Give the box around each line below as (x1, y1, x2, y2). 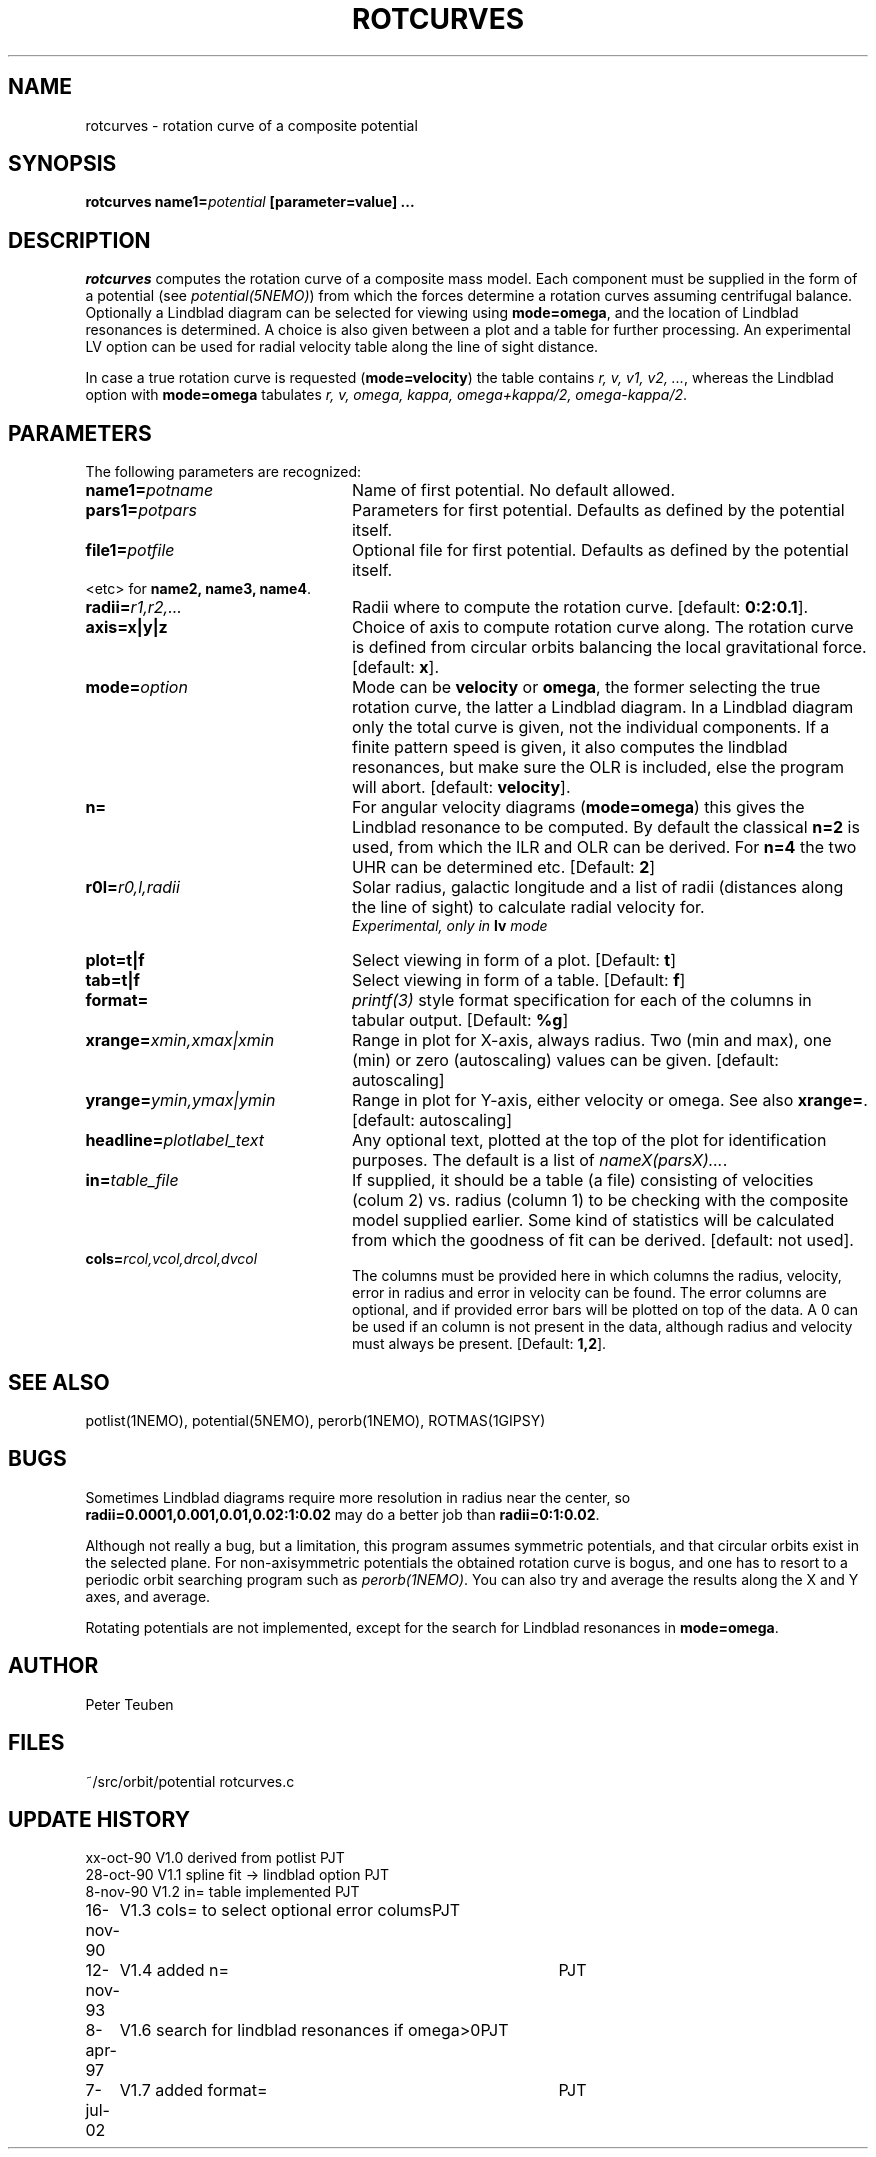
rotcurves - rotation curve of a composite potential (85, 116, 418, 134)
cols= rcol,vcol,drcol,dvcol (85, 1250, 258, 1268)
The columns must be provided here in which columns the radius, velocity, (352, 1267, 842, 1285)
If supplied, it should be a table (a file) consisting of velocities (351, 1170, 814, 1191)
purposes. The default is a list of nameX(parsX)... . (351, 1150, 728, 1171)
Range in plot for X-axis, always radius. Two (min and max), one (351, 1030, 832, 1051)
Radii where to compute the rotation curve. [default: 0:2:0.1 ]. (351, 597, 809, 618)
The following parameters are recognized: (85, 463, 362, 481)
